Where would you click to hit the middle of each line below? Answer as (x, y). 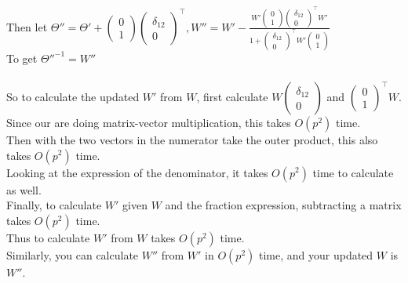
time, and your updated (316, 254)
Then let (27, 26)
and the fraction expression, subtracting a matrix (283, 205)
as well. (24, 189)
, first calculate (232, 96)
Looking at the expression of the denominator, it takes (137, 172)
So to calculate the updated (73, 96)
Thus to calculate (48, 237)
